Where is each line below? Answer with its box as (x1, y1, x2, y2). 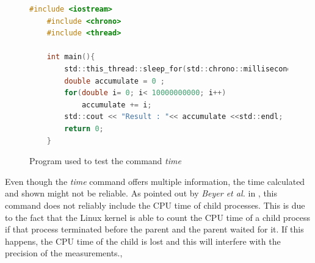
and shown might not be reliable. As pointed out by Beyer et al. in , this (5, 187, 278, 200)
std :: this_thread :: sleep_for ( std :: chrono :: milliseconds (64, 64, 296, 73)
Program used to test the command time (29, 154, 181, 167)
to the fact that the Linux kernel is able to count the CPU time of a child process (5, 211, 310, 223)
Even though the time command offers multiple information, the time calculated (5, 175, 305, 187)
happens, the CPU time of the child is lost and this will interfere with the (5, 234, 281, 247)
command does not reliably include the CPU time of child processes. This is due (5, 198, 305, 211)
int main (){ (46, 52, 95, 62)
